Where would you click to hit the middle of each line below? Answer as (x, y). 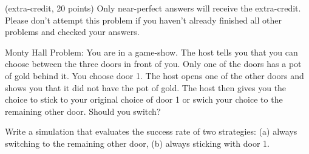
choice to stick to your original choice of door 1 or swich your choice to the (144, 99)
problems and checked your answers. (72, 32)
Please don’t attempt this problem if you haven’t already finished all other (143, 20)
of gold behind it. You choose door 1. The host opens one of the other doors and (154, 75)
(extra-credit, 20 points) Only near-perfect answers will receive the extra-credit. (153, 8)
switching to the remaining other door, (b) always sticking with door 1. (137, 143)
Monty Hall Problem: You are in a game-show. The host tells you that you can (151, 52)
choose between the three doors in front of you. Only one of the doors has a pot (153, 64)
